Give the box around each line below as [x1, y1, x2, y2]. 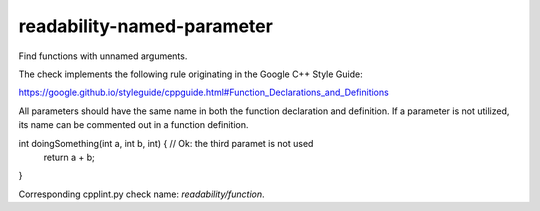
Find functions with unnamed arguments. [18, 50, 188, 62]
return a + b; [43, 151, 95, 163]
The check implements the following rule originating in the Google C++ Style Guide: [18, 68, 364, 80]
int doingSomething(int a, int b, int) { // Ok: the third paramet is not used [18, 137, 314, 149]
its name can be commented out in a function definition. [18, 119, 249, 131]
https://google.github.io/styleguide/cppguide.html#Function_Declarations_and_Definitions [18, 86, 389, 99]
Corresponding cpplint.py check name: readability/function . [18, 188, 265, 200]
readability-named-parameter [18, 15, 274, 37]
